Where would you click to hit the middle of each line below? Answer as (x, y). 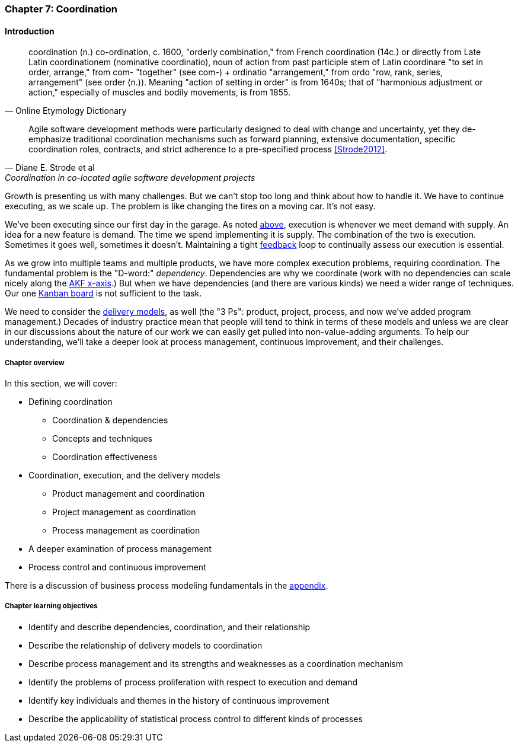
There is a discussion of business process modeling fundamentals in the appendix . (167, 585)
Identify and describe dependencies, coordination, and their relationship (170, 627)
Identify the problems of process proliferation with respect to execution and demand (193, 682)
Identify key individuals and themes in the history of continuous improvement (179, 700)
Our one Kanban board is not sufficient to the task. (103, 293)
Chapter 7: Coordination (61, 9)
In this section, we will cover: (61, 383)
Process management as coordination (126, 530)
